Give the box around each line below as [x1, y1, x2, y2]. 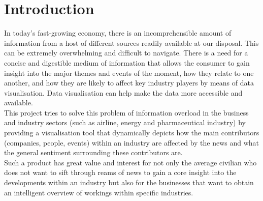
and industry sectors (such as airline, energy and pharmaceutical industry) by [4, 117, 246, 128]
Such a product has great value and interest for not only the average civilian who [4, 157, 257, 167]
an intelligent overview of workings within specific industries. [4, 187, 193, 197]
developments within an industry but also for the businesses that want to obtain [4, 177, 254, 188]
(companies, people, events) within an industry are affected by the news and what [4, 137, 259, 148]
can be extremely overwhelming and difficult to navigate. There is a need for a [4, 47, 248, 58]
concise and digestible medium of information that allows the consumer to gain [4, 57, 250, 68]
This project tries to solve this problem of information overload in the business [4, 107, 249, 118]
